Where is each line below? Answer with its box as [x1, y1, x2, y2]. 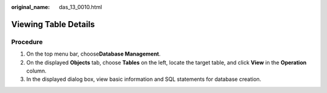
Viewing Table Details [11, 19, 95, 30]
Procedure [11, 37, 43, 46]
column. [26, 67, 47, 74]
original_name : [11, 4, 50, 10]
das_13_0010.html [59, 4, 102, 10]
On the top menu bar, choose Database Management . [26, 50, 161, 57]
